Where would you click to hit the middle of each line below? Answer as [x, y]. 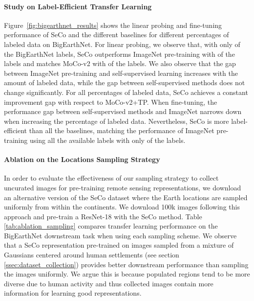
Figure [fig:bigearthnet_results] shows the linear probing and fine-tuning [113, 25]
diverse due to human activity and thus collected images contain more [109, 283]
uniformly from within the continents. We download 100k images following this [122, 207]
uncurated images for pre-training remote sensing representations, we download [123, 187]
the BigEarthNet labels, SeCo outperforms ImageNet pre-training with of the [119, 54]
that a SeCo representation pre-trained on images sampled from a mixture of [119, 245]
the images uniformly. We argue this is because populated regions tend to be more [127, 274]
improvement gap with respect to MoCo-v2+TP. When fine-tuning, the [111, 102]
